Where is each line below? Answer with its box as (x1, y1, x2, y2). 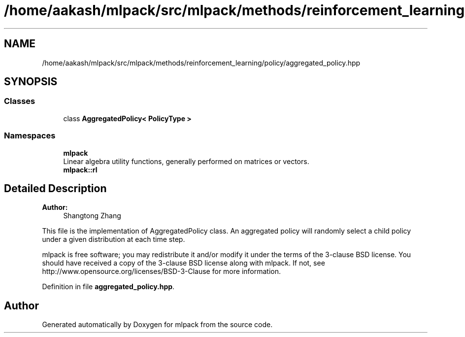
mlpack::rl (63, 165, 98, 174)
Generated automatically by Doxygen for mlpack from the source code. (42, 320, 273, 329)
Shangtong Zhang (63, 211, 121, 220)
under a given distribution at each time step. (42, 235, 185, 244)
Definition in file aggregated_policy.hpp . (42, 282, 175, 291)
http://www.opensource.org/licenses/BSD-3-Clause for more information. (42, 267, 281, 276)
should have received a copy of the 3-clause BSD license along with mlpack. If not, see (42, 259, 325, 268)
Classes (4, 96, 35, 106)
